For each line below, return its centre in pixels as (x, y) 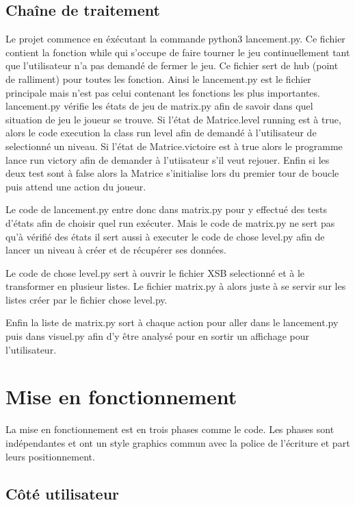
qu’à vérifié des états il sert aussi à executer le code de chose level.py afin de (165, 236)
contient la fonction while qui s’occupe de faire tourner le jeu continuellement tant (178, 52)
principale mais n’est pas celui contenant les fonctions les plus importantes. (163, 92)
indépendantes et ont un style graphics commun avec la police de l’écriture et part (178, 442)
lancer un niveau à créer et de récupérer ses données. (116, 250)
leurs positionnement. (50, 456)
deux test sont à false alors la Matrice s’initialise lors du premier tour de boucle (172, 173)
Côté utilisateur (63, 493)
